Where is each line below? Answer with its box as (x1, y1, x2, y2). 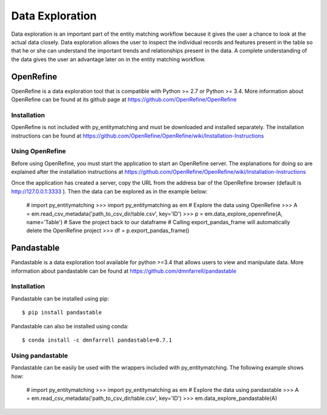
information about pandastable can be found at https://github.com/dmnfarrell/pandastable (11, 267, 237, 274)
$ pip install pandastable (22, 309, 102, 316)
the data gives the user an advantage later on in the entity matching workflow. (11, 55, 206, 63)
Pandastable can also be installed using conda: (11, 322, 129, 330)
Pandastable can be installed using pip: (11, 294, 109, 302)
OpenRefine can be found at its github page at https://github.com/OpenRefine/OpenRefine (11, 96, 237, 103)
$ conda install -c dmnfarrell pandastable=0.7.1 (22, 337, 173, 344)
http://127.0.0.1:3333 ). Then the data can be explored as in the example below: (11, 188, 208, 195)
